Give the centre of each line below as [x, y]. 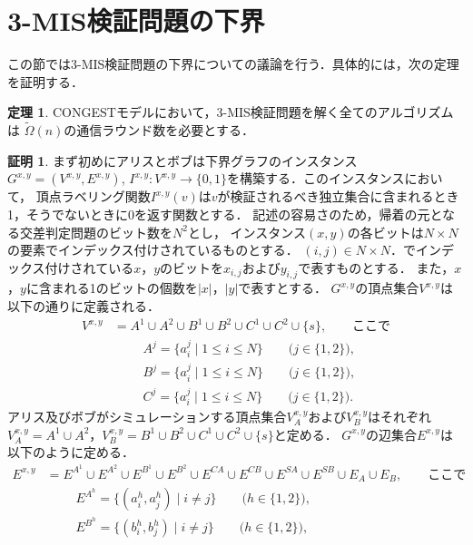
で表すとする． [282, 288]
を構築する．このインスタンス [315, 178]
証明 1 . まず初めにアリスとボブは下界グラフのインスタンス [182, 160]
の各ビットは [385, 232]
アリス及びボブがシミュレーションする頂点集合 [147, 416]
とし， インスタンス [247, 232]
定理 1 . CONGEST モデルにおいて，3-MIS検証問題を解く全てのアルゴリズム [231, 112]
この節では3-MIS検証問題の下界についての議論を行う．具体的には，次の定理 [233, 64]
